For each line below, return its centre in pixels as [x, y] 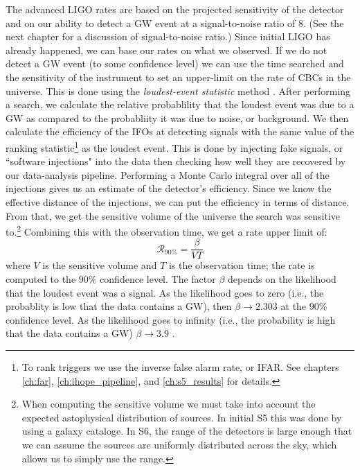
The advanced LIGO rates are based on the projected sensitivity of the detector [175, 9]
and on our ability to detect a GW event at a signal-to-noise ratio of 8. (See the [175, 23]
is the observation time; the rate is [242, 265]
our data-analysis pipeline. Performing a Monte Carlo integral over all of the [168, 174]
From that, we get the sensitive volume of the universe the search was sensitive [173, 215]
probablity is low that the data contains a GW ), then [119, 306]
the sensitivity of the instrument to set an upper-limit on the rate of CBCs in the [178, 77]
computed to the [41, 279]
